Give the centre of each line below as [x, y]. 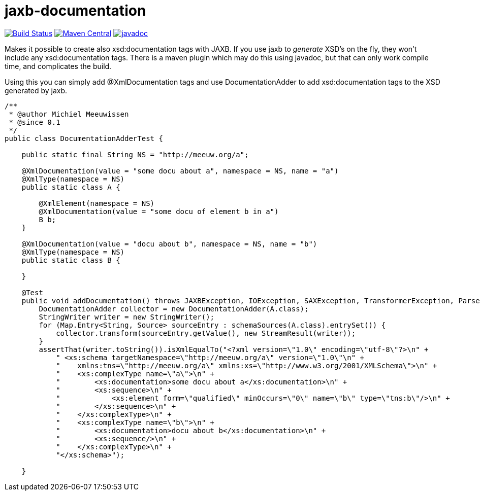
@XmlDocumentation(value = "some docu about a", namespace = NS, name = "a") [180, 171]
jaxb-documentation [75, 11]
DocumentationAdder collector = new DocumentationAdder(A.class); [174, 309]
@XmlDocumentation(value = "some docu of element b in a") [159, 211]
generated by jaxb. [36, 90]
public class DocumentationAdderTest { [84, 138]
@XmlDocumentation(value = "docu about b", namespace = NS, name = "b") [169, 244]
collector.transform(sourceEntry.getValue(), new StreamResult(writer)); [206, 333]
